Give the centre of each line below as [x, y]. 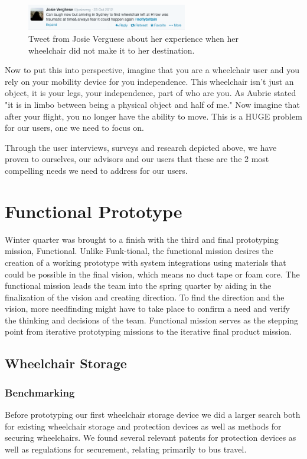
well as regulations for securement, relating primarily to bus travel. [126, 449]
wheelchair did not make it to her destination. [112, 50]
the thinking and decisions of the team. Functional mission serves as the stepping [152, 320]
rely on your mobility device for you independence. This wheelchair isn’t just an [149, 81]
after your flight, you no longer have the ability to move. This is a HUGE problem [153, 116]
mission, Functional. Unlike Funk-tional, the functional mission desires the [139, 251]
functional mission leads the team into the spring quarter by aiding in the [138, 285]
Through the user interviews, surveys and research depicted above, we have [141, 147]
